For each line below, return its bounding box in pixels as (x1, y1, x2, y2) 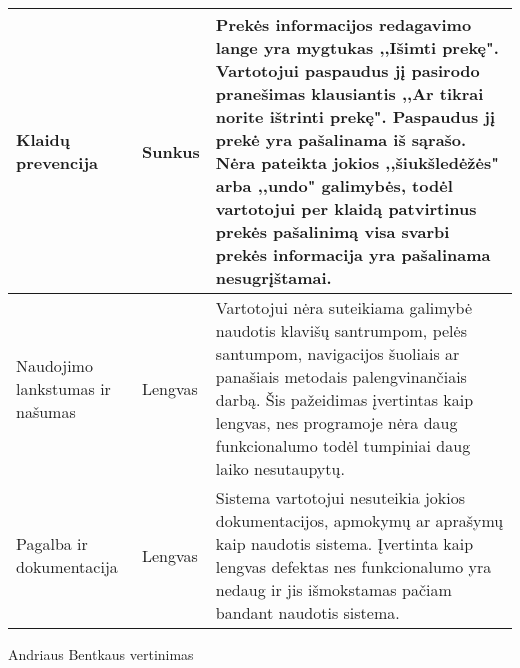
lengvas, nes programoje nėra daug (215, 411, 458, 434)
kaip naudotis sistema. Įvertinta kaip (215, 532, 474, 555)
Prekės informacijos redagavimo (215, 13, 472, 36)
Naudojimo (16, 353, 93, 377)
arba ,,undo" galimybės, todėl (215, 174, 453, 197)
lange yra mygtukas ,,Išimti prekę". (215, 36, 499, 59)
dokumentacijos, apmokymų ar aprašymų (215, 509, 504, 532)
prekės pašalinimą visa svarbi (215, 220, 450, 243)
